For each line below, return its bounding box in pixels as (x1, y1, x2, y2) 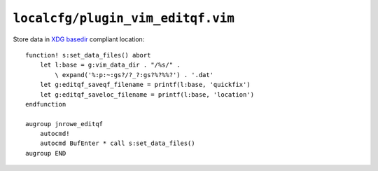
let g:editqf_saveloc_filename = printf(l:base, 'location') (39, 90, 255, 98)
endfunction (25, 100, 66, 108)
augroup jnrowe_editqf (25, 120, 104, 128)
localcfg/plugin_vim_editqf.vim (13, 11, 234, 26)
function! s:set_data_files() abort (25, 51, 151, 59)
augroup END (25, 149, 66, 157)
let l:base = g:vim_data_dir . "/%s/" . (39, 61, 181, 69)
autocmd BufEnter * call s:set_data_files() (39, 139, 195, 147)
